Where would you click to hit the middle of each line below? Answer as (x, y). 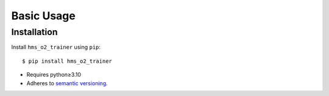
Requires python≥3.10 (54, 75)
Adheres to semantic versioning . (67, 83)
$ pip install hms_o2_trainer (67, 61)
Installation (34, 32)
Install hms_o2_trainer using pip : (56, 47)
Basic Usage (43, 16)
